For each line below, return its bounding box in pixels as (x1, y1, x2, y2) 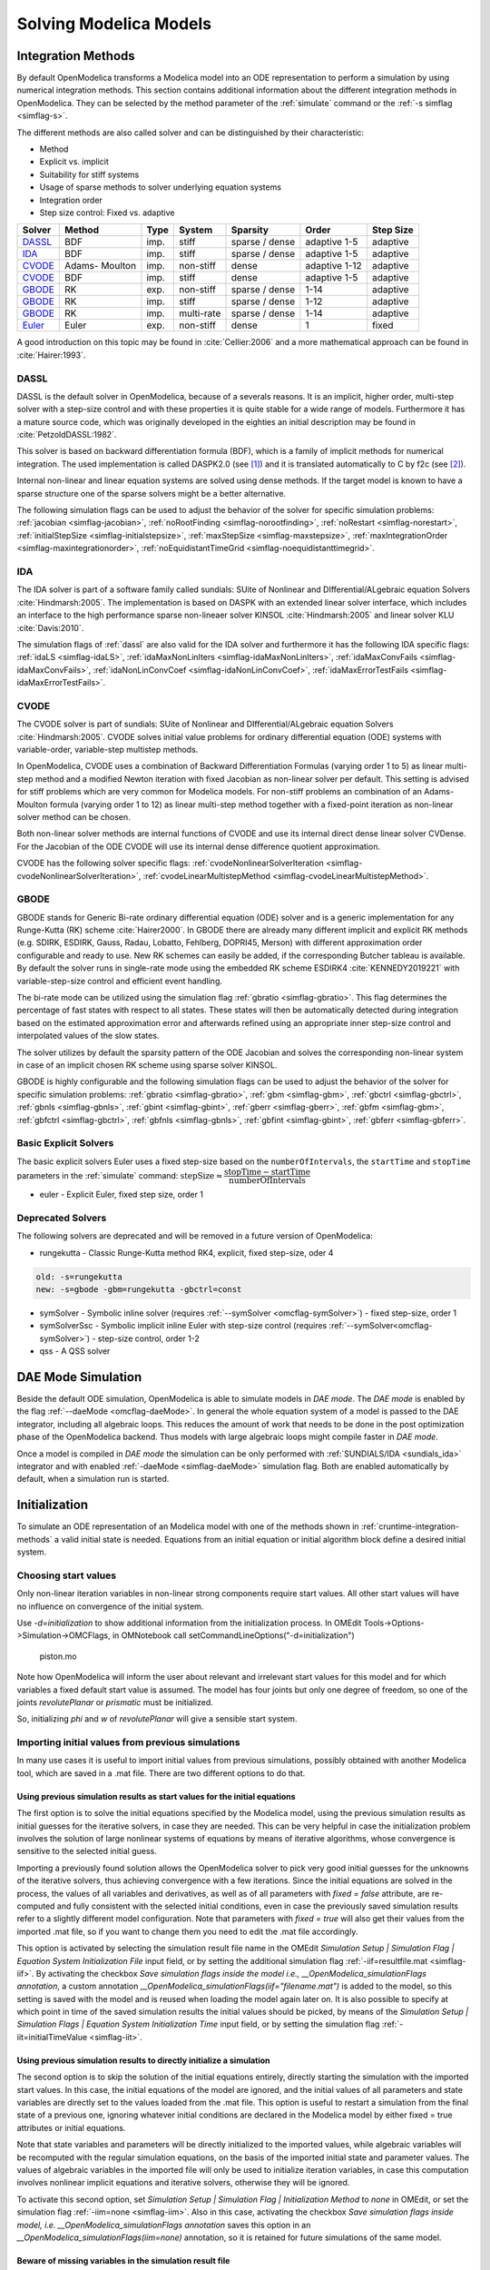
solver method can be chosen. (16, 811, 131, 822)
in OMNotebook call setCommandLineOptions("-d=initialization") (112, 1630, 356, 1641)
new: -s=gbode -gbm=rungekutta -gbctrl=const (35, 1284, 242, 1294)
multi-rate (178, 307, 221, 320)
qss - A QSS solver (39, 1346, 111, 1357)
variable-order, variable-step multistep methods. (16, 744, 199, 755)
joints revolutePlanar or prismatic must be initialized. (16, 1696, 213, 1707)
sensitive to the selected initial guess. (16, 1846, 158, 1857)
